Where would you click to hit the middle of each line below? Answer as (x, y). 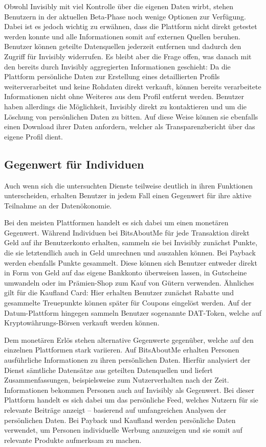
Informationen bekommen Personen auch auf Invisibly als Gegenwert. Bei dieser (129, 390)
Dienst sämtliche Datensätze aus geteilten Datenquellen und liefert (109, 370)
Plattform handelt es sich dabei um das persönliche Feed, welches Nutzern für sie (131, 400)
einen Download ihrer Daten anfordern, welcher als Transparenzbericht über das (130, 126)
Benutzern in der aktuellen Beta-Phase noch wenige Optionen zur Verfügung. (125, 16)
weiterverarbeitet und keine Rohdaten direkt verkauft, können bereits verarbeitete (133, 86)
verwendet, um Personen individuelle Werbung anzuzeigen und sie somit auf (123, 430)
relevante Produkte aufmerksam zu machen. (73, 440)
